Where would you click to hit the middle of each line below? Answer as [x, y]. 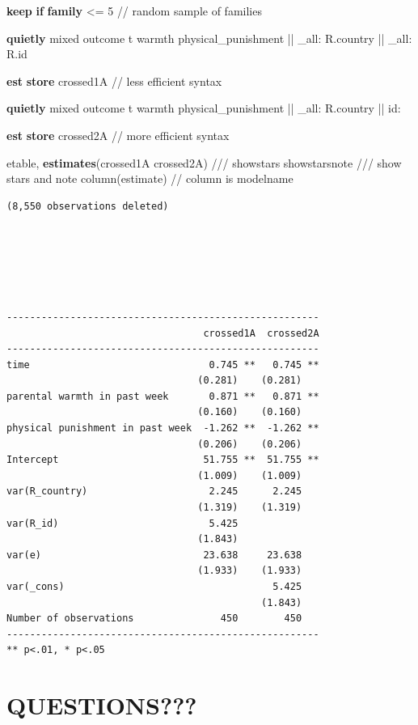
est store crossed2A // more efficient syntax [118, 135]
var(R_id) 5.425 [122, 523]
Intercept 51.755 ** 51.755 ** [163, 460]
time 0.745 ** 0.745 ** [163, 365]
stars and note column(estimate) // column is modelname [150, 178]
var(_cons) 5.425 [154, 587]
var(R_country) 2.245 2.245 [154, 492]
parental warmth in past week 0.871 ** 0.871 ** [163, 396]
